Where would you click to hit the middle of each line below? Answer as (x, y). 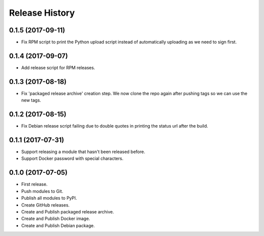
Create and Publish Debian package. (58, 225)
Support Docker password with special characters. (72, 158)
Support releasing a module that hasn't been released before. (83, 152)
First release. (34, 184)
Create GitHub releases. (45, 205)
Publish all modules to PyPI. (49, 198)
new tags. (31, 100)
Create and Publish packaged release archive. (68, 211)
